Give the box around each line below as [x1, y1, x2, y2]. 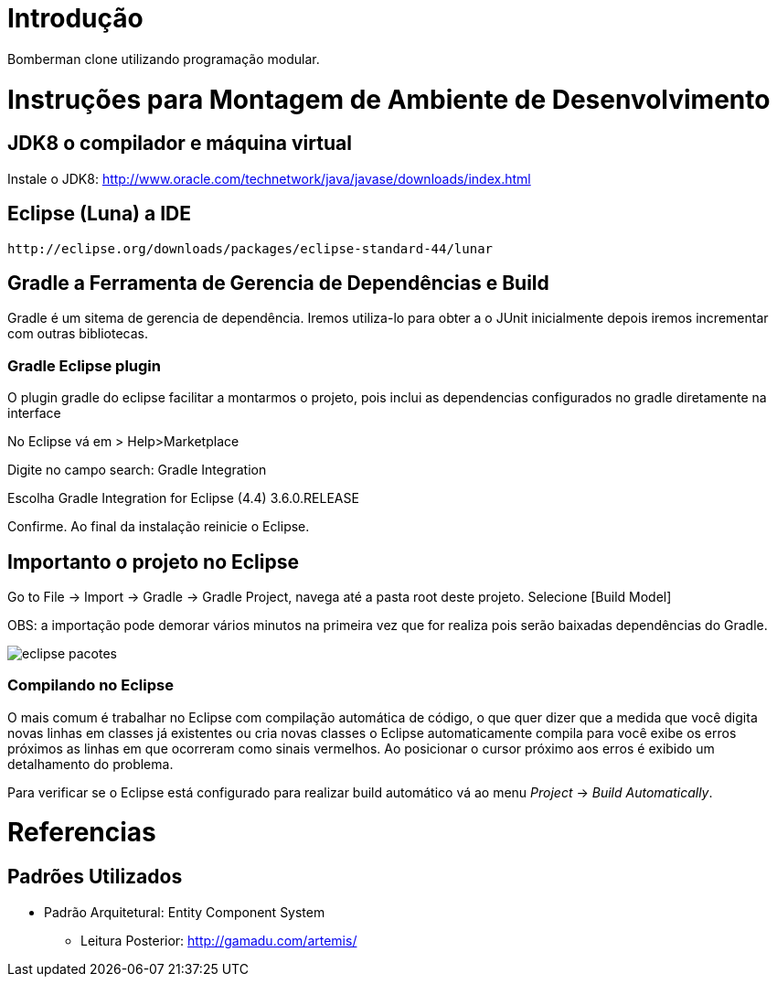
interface [7, 405, 61, 422]
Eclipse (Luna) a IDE [7, 202, 191, 226]
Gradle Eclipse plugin [7, 356, 161, 375]
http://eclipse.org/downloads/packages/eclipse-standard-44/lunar [7, 241, 494, 256]
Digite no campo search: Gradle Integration [7, 462, 267, 478]
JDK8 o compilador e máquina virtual [7, 132, 352, 155]
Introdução [7, 3, 144, 34]
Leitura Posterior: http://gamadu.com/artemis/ [80, 932, 357, 948]
